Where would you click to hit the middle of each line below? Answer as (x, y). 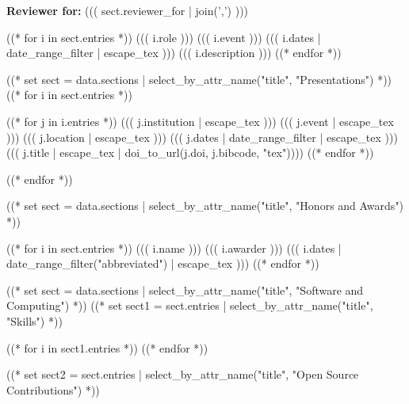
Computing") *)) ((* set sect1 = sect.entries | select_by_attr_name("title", (190, 305)
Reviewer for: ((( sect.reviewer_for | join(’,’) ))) (128, 10)
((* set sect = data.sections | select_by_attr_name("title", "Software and (185, 290)
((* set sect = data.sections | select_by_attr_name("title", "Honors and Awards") (205, 206)
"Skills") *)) (34, 320)
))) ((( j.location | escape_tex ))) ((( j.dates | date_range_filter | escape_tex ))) (202, 137)
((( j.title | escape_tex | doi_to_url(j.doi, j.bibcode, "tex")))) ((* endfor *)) (190, 152)
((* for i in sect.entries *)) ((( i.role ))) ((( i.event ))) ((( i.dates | (164, 37)
